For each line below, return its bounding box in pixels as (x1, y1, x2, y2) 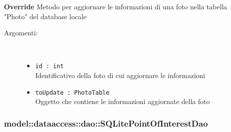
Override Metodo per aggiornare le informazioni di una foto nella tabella (4, 1, 228, 11)
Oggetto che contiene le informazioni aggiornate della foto (35, 96, 210, 106)
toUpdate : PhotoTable (35, 89, 110, 96)
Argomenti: (4, 27, 38, 38)
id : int (35, 63, 64, 70)
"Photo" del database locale (4, 11, 87, 21)
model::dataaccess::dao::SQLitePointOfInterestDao (4, 117, 208, 129)
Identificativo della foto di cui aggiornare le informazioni (35, 70, 205, 80)
